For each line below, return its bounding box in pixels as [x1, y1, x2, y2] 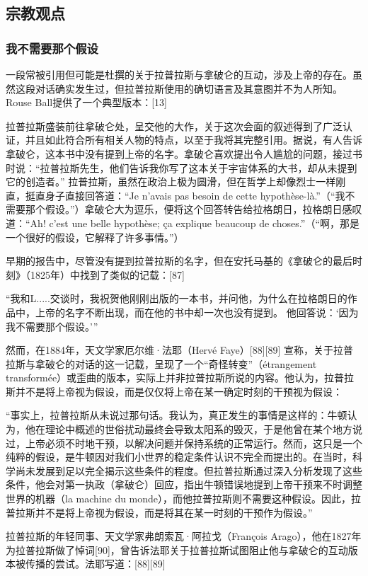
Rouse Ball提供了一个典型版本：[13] [6, 95, 167, 110]
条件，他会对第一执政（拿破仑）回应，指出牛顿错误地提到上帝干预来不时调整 [6, 477, 362, 492]
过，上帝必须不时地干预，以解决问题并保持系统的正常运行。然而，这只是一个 [6, 435, 362, 450]
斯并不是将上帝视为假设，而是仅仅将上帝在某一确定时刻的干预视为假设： [6, 384, 343, 398]
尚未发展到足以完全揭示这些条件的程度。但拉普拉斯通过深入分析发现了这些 [15, 463, 362, 478]
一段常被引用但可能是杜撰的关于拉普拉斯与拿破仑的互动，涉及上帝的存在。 [6, 67, 352, 81]
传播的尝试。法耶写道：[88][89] [25, 556, 166, 571]
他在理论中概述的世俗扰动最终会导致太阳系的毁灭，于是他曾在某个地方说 [25, 422, 362, 437]
